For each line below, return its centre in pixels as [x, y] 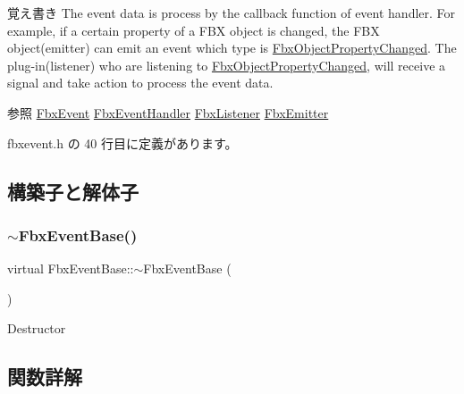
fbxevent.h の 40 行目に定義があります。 [122, 143]
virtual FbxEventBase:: [71, 268]
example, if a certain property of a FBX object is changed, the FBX [194, 30]
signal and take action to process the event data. [140, 83]
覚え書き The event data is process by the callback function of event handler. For [232, 13]
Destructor [37, 328]
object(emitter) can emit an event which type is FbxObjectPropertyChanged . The [232, 48]
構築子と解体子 [73, 191]
